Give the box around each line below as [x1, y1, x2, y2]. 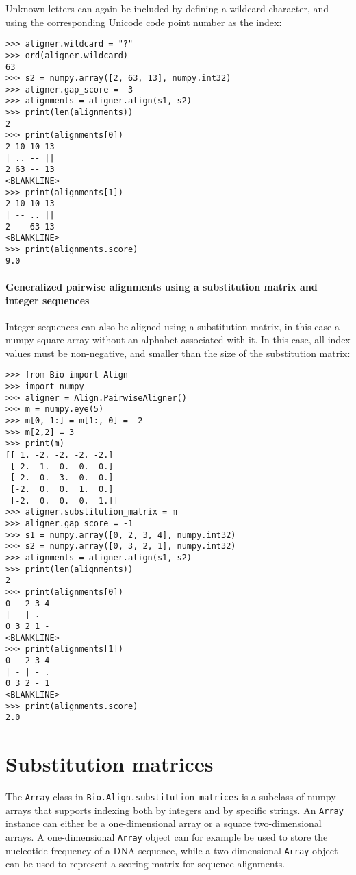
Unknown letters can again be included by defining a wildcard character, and [5, 1, 329, 15]
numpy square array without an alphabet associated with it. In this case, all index [5, 332, 351, 347]
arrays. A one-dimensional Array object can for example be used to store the [5, 829, 328, 843]
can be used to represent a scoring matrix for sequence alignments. [5, 856, 285, 871]
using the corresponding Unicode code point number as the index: [5, 14, 282, 29]
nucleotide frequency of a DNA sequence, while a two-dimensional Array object [5, 843, 338, 857]
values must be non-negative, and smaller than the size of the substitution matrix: [5, 345, 351, 360]
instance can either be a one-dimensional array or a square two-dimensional [5, 816, 322, 830]
